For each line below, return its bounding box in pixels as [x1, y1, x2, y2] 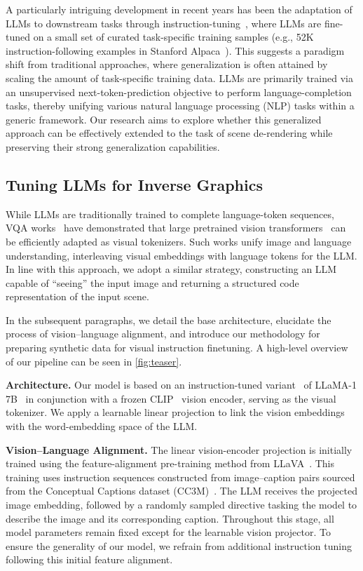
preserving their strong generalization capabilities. [6, 139, 220, 154]
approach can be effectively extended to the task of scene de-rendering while [6, 126, 333, 140]
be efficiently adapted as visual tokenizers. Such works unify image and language [6, 234, 352, 248]
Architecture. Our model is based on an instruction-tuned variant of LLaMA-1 [6, 377, 357, 392]
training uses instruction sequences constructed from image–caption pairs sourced [6, 469, 355, 484]
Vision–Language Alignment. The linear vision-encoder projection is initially [6, 442, 352, 457]
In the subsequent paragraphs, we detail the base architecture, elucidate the [6, 312, 331, 327]
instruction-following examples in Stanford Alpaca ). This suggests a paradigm [6, 43, 345, 58]
